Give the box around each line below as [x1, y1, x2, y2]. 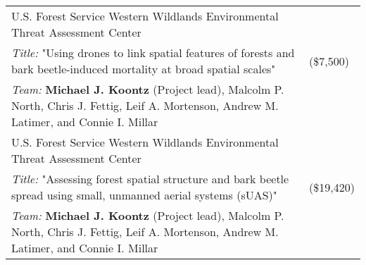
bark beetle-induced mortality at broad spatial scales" [11, 61, 276, 77]
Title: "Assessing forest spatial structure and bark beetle [11, 171, 289, 187]
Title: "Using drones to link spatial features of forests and [11, 44, 295, 61]
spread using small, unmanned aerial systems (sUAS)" [11, 187, 277, 203]
